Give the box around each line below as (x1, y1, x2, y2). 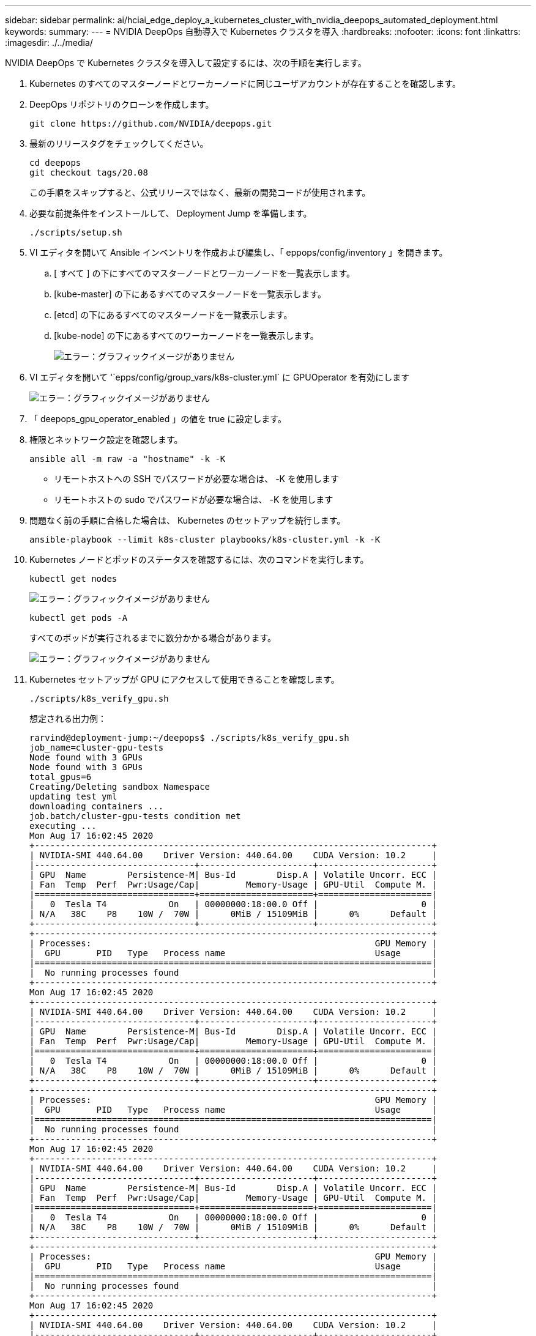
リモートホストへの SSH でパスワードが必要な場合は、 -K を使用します (54, 473, 339, 484)
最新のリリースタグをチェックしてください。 (29, 138, 209, 149)
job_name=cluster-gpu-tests (29, 743, 164, 752)
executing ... (29, 821, 97, 831)
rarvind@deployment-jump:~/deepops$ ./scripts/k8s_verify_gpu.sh (29, 733, 349, 743)
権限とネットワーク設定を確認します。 (29, 434, 183, 445)
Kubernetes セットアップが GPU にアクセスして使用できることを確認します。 (29, 674, 340, 685)
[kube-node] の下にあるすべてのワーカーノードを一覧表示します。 (54, 330, 319, 341)
